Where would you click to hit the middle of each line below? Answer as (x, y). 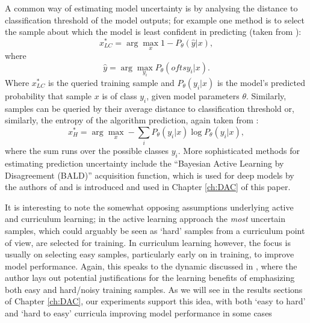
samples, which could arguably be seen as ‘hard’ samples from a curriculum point (155, 230)
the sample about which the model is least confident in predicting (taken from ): (153, 32)
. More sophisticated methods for (239, 151)
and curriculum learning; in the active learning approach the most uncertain (145, 219)
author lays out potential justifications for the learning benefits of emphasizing (150, 278)
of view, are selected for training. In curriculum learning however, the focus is (148, 242)
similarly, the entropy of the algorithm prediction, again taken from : (132, 120)
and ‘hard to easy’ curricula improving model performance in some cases (138, 313)
